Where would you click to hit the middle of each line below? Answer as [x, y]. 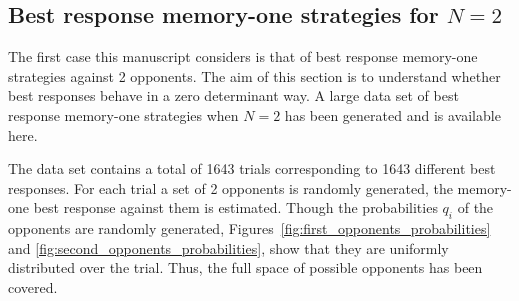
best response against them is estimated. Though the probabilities [235, 207]
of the [475, 207]
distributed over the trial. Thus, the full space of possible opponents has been [245, 267]
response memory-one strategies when [123, 114]
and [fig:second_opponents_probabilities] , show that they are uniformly [228, 247]
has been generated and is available [392, 114]
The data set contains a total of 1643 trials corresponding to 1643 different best [252, 168]
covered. [33, 286]
